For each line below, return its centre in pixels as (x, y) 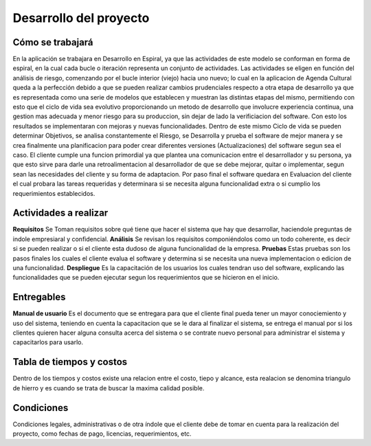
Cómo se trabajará (53, 42)
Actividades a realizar (60, 213)
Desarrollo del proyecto (81, 18)
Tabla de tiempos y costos (70, 362)
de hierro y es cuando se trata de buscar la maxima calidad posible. (109, 388)
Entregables (39, 297)
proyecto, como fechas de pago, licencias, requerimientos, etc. (102, 434)
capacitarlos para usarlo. (48, 342)
